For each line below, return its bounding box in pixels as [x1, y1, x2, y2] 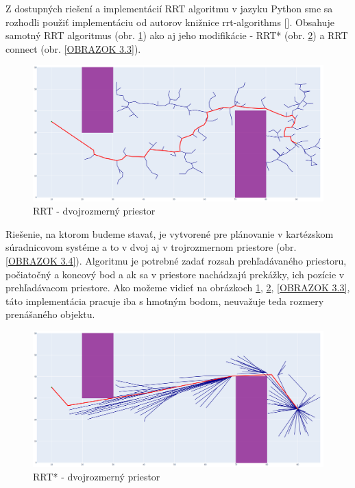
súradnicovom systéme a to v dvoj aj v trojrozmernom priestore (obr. [5, 240, 297, 254]
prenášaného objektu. [5, 307, 95, 321]
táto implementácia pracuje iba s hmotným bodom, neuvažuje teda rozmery [5, 293, 324, 308]
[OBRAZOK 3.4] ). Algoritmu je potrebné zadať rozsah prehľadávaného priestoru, [5, 254, 347, 268]
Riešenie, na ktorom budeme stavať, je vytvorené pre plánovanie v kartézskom [5, 226, 334, 241]
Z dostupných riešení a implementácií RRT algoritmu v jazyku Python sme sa [5, 1, 333, 15]
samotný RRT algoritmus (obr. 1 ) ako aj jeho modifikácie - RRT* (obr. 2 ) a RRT [5, 28, 348, 42]
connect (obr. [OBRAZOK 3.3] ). [5, 41, 141, 56]
